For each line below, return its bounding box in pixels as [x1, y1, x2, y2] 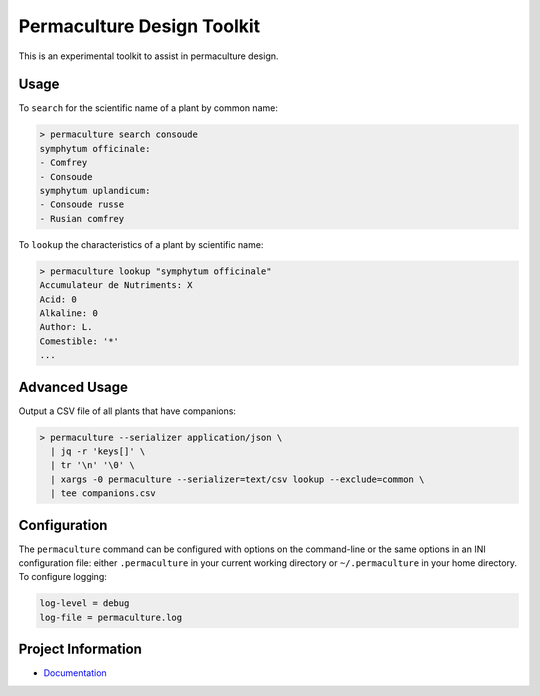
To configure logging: [18, 571, 107, 583]
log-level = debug [39, 598, 130, 609]
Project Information [18, 641, 142, 658]
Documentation [43, 667, 107, 679]
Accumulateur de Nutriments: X [39, 280, 194, 291]
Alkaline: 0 [39, 307, 99, 319]
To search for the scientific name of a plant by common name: [18, 102, 279, 114]
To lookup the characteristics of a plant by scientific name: [18, 238, 264, 250]
